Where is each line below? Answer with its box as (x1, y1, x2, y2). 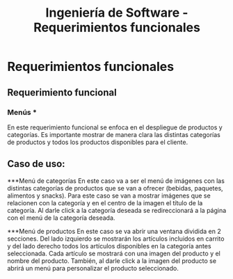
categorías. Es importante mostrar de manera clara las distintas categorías (7, 130, 221, 138)
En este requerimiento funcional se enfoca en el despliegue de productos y (7, 123, 223, 131)
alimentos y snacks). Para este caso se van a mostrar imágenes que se (7, 191, 211, 200)
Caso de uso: (7, 158, 65, 170)
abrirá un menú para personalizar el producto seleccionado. (7, 264, 179, 272)
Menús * (7, 107, 37, 117)
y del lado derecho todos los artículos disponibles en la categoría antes (7, 241, 211, 250)
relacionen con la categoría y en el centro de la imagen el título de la (7, 198, 203, 207)
